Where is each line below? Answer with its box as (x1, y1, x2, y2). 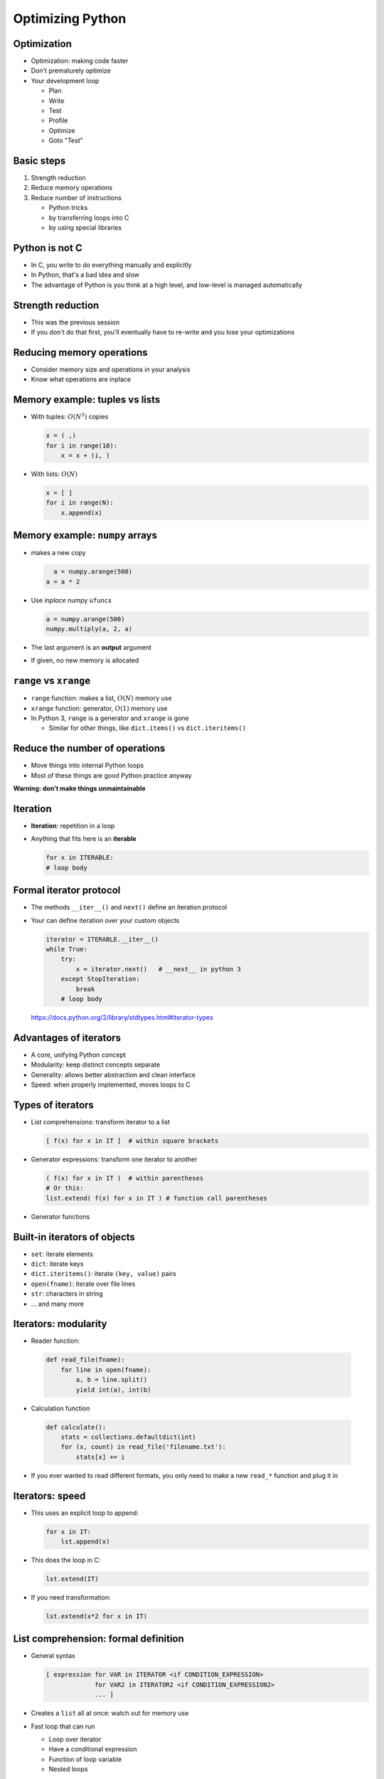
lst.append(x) (60, 1538, 110, 1546)
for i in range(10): (46, 441, 117, 450)
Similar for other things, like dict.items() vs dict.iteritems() (48, 724, 247, 732)
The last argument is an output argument (31, 643, 152, 651)
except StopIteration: (60, 975, 140, 983)
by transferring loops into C (48, 213, 129, 222)
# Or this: (46, 1184, 84, 1192)
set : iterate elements (31, 1250, 94, 1258)
